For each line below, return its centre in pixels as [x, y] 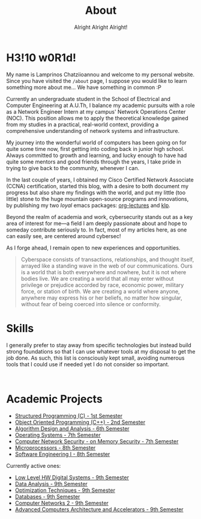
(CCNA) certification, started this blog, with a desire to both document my [97, 186]
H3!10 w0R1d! [41, 57]
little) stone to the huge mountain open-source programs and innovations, [97, 198]
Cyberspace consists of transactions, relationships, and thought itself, [107, 259]
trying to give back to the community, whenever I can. [73, 168]
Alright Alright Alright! [101, 27]
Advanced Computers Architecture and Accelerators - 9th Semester [99, 509]
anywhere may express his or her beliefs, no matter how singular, [102, 298]
